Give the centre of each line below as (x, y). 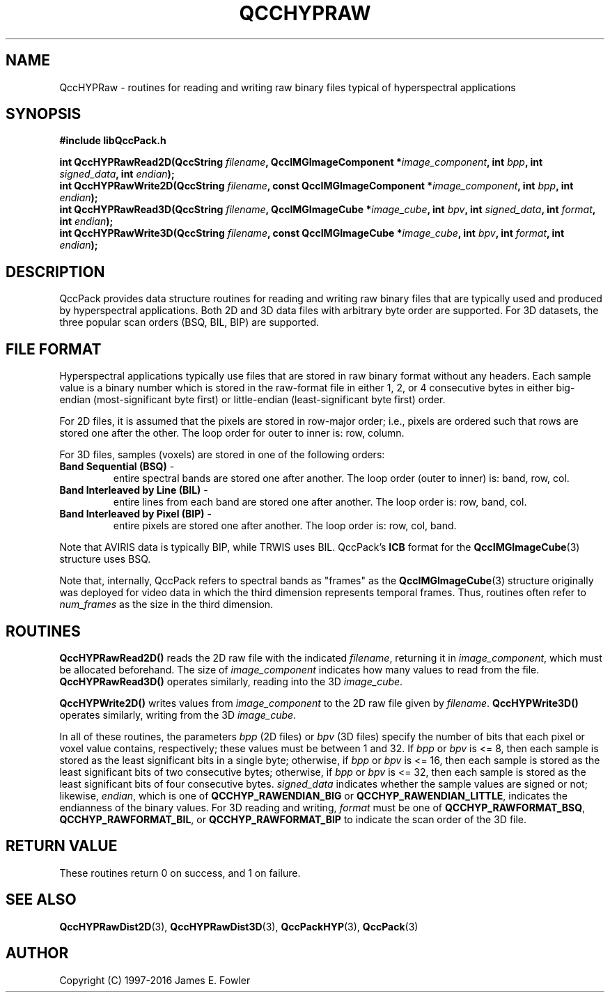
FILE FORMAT (54, 349)
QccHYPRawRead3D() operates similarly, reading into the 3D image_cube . (231, 681)
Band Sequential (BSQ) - (117, 467)
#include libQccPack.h (113, 141)
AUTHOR (37, 953)
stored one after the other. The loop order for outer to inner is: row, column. (232, 433)
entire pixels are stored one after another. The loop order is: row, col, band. (285, 526)
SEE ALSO (41, 900)
